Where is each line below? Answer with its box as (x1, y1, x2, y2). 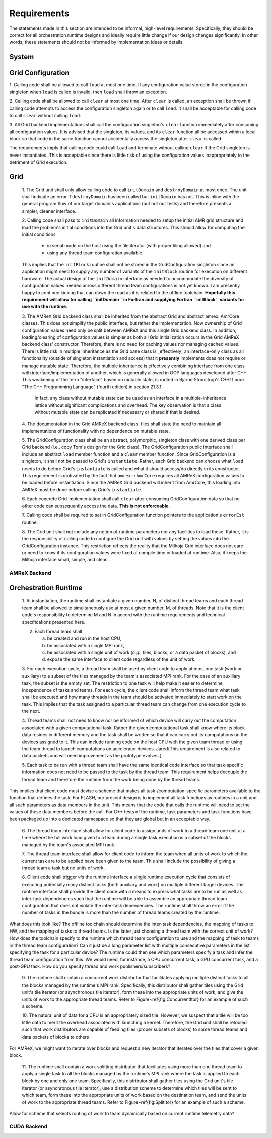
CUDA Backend (9, 1123, 48, 1130)
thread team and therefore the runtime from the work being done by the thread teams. (22, 776, 201, 782)
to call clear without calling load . (9, 112, 82, 118)
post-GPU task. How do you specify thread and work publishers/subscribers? (9, 963, 171, 969)
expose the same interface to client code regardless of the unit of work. (47, 656, 196, 662)
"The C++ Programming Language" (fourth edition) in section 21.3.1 (22, 384, 162, 390)
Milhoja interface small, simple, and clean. (22, 557, 109, 563)
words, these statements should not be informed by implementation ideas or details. (9, 39, 184, 45)
